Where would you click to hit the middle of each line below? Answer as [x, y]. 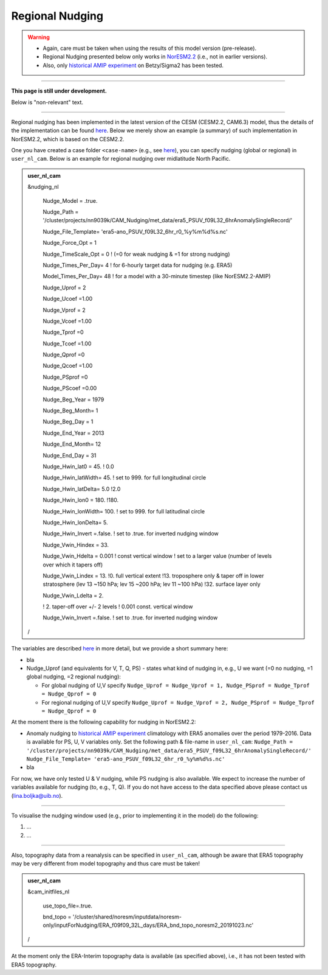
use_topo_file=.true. [68, 906]
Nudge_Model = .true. [70, 200]
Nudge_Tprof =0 [63, 333]
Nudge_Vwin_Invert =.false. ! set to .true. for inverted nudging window [130, 618]
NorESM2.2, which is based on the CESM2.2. [68, 139]
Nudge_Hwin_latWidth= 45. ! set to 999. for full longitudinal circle [125, 477]
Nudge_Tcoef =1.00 [67, 343]
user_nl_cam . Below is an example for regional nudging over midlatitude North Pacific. [121, 159]
